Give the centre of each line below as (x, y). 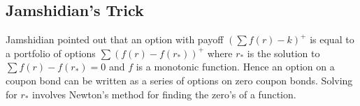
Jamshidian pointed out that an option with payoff (115, 39)
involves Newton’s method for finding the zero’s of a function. (164, 94)
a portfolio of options (51, 53)
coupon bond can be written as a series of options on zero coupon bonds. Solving (179, 80)
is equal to (332, 39)
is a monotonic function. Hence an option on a (235, 67)
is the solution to (283, 53)
